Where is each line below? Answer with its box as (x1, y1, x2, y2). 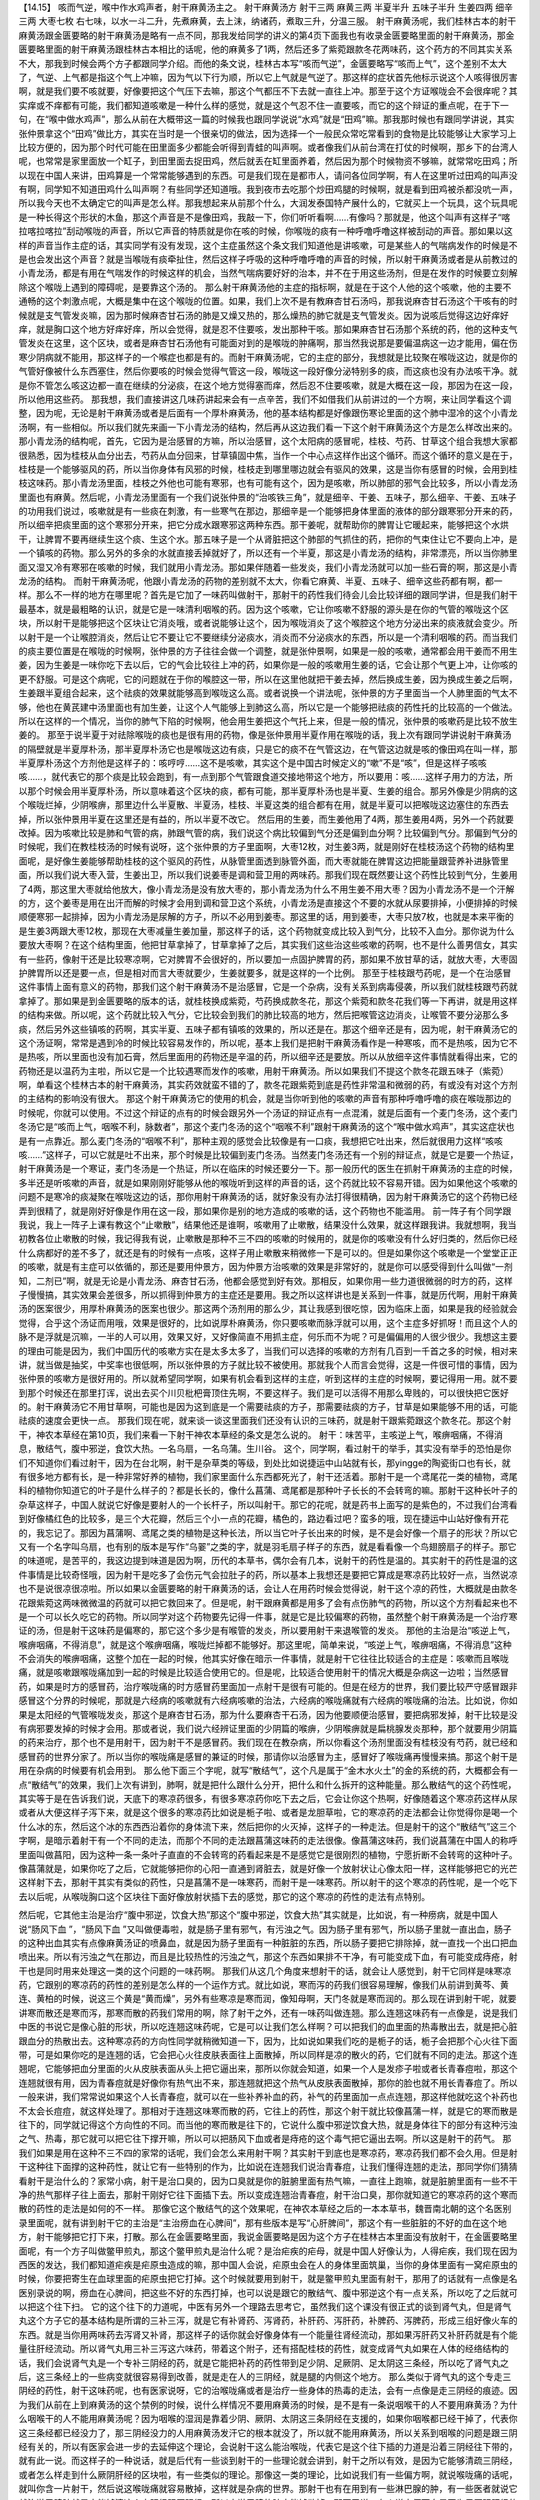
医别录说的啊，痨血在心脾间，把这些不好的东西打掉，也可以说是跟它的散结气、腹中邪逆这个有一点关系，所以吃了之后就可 (18, 2286, 518, 2299)
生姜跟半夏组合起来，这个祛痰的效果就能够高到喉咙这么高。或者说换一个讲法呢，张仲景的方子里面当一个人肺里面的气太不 (18, 687, 518, 699)
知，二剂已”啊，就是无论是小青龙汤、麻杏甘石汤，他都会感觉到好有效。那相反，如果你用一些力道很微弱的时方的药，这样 (18, 1275, 514, 1287)
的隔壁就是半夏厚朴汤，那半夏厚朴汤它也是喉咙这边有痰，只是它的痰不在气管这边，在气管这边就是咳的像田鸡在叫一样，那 (18, 743, 518, 755)
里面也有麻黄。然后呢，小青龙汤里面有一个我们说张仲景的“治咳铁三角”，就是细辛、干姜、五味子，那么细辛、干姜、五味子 (18, 491, 517, 503)
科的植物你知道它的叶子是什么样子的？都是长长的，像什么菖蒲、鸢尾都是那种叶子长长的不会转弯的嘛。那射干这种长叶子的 (18, 1485, 518, 1497)
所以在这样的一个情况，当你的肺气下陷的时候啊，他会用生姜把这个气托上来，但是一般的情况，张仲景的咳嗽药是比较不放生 (18, 715, 518, 727)
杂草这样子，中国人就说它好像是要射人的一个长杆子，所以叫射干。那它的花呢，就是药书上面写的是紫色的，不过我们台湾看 (18, 1498, 518, 1510)
